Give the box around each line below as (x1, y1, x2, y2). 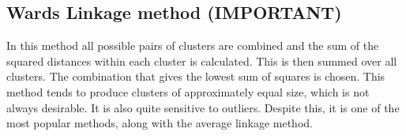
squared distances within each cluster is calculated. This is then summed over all (6, 52, 397, 69)
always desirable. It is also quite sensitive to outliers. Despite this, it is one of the (6, 99, 400, 115)
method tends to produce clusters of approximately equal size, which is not (6, 83, 370, 100)
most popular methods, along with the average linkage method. (6, 115, 313, 131)
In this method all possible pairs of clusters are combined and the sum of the (6, 37, 379, 54)
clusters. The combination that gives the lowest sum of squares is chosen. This (6, 68, 385, 85)
